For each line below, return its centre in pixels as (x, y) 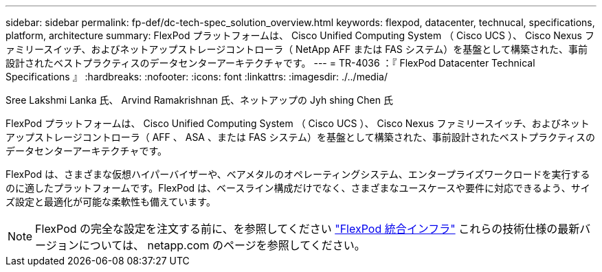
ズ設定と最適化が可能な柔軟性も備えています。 (111, 202)
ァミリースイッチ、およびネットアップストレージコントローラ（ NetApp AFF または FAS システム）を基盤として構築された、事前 (297, 49)
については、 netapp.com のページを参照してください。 (222, 245)
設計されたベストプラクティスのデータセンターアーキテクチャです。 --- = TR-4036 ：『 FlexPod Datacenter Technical (270, 63)
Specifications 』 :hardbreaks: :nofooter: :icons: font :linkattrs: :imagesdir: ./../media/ (197, 77)
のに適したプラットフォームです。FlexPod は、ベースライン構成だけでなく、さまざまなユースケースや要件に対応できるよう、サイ (298, 188)
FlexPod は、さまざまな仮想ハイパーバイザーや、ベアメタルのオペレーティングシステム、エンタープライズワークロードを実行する (298, 174)
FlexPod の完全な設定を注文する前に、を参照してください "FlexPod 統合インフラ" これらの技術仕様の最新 (308, 229)
